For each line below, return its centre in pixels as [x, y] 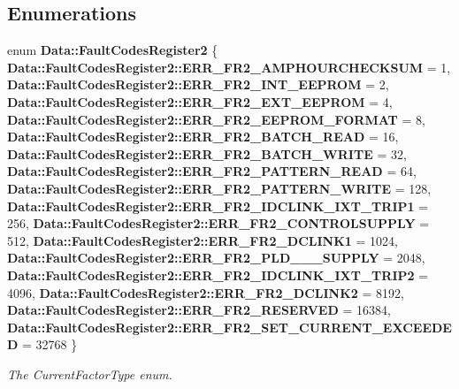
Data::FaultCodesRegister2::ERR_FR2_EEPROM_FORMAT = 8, [216, 119]
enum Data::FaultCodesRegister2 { [113, 50]
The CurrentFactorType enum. [90, 374]
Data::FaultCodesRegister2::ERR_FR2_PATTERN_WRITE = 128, [219, 188]
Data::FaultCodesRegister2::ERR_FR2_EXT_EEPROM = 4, [200, 101]
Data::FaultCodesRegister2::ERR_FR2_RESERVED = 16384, [199, 310]
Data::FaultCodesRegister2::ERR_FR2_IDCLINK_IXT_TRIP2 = [218, 275]
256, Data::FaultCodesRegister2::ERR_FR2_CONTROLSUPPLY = [218, 223]
